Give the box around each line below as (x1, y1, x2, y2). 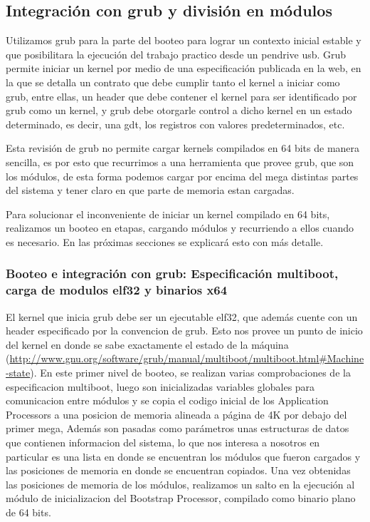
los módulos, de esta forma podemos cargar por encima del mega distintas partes (6, 168, 359, 183)
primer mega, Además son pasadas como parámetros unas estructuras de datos (6, 421, 349, 436)
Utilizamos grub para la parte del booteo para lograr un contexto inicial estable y (6, 33, 361, 48)
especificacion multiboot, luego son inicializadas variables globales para (6, 379, 315, 394)
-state (6, 365, 31, 380)
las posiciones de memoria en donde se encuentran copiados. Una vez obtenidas (6, 463, 351, 478)
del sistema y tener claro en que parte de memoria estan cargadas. (6, 183, 295, 198)
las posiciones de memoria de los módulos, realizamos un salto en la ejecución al (6, 476, 355, 491)
